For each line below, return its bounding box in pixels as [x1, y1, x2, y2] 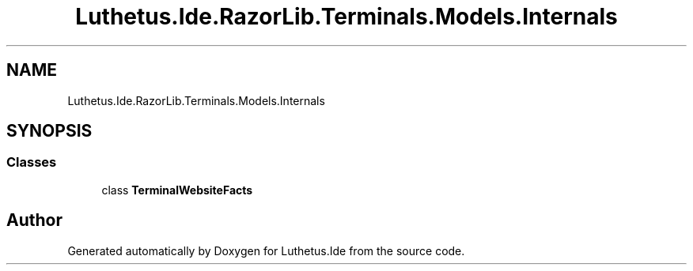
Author [6, 210, 62, 231]
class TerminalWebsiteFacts [101, 183, 253, 197]
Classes [6, 154, 57, 171]
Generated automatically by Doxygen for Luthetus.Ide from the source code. [67, 243, 465, 258]
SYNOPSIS [6, 121, 93, 141]
